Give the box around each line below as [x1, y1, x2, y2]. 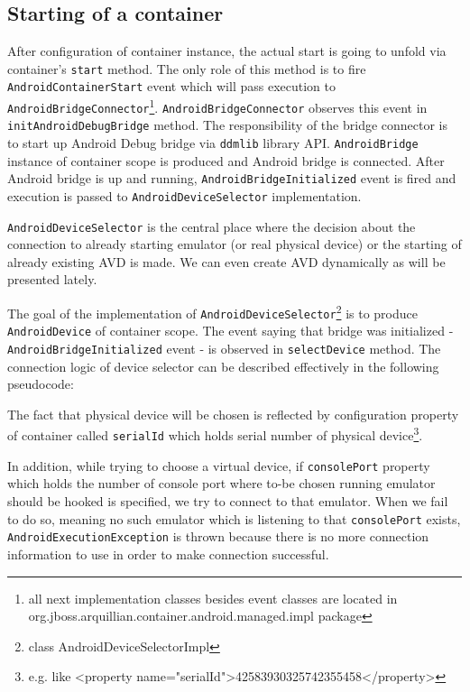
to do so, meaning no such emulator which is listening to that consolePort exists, [7, 509, 461, 528]
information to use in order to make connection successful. [7, 544, 329, 563]
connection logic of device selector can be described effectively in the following [7, 356, 439, 375]
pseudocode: [7, 374, 74, 393]
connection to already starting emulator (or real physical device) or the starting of [7, 235, 462, 254]
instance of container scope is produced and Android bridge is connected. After [7, 151, 445, 170]
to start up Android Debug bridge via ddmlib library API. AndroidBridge [7, 134, 419, 152]
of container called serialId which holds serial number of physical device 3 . [7, 423, 423, 445]
